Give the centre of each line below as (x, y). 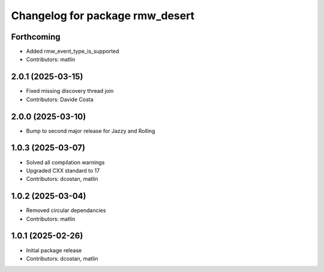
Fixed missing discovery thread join (70, 91)
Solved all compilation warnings (65, 162)
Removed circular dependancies (66, 210)
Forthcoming (36, 37)
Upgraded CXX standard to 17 (63, 170)
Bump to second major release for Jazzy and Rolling (91, 131)
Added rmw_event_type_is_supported (73, 52)
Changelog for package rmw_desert (103, 16)
